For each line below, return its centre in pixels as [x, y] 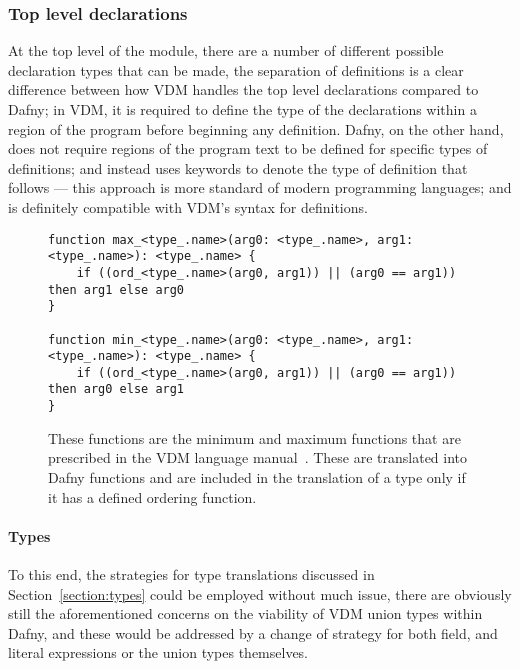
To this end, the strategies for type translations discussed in [191, 573]
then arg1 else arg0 [116, 289]
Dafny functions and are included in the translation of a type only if [257, 476]
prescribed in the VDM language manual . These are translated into [258, 457]
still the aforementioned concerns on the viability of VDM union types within [245, 613]
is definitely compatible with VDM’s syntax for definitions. [188, 206]
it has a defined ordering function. [152, 496]
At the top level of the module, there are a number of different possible [226, 50]
